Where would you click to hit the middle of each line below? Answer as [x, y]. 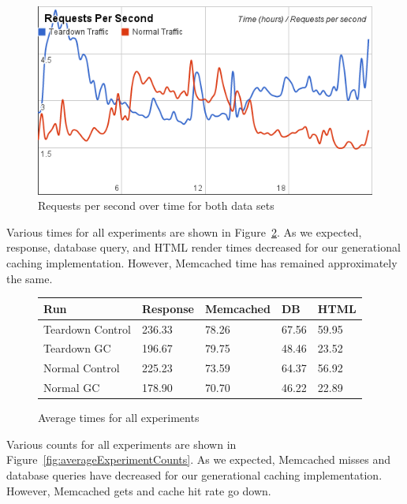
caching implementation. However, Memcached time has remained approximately [202, 262]
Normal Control [82, 368]
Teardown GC [77, 348]
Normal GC [72, 388]
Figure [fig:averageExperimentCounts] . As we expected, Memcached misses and [198, 459]
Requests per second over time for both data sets [156, 205]
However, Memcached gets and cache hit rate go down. [139, 490]
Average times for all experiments [119, 418]
